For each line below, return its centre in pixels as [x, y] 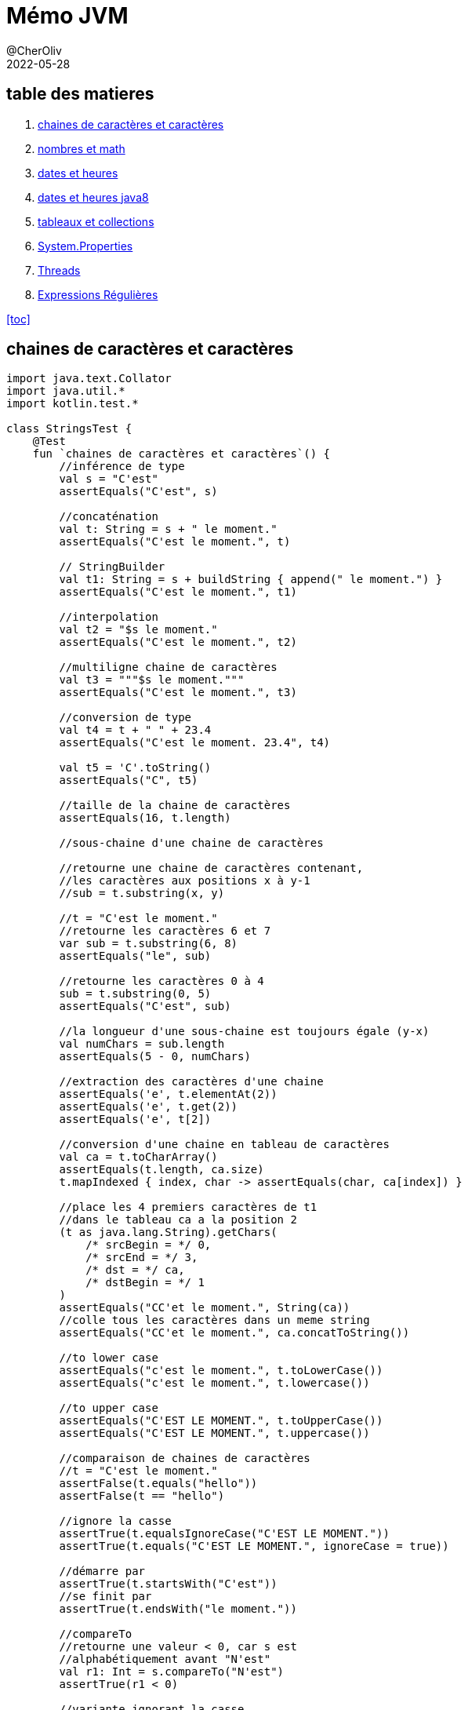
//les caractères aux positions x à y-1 [185, 881]
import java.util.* [66, 391]
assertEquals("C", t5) [129, 780]
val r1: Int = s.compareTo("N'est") [172, 1672]
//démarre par [102, 1571]
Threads [59, 270]
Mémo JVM [67, 16]
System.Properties [85, 246]
